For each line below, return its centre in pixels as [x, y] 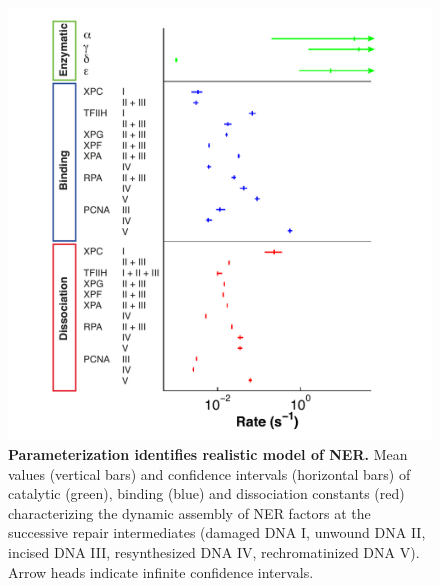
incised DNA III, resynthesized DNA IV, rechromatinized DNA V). [214, 552]
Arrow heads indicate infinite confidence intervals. [161, 571]
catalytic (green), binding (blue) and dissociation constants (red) [206, 493]
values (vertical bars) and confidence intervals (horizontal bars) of [209, 473]
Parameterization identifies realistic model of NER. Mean [208, 454]
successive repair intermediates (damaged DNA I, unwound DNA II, [217, 532]
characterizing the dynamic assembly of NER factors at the [189, 512]
